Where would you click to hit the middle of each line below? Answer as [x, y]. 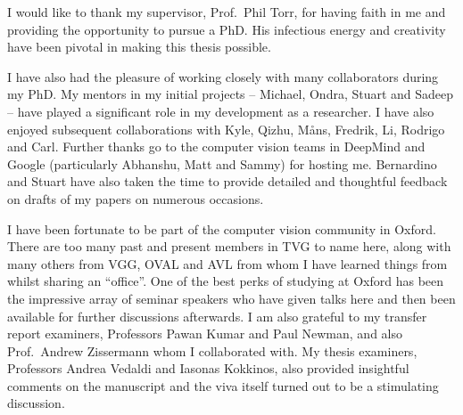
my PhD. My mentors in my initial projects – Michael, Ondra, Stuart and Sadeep [231, 94]
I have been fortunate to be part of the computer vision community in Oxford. [222, 228]
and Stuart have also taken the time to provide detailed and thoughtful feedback [227, 181]
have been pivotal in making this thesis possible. [139, 47]
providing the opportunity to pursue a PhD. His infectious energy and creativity [227, 29]
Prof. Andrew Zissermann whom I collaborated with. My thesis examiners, [212, 350]
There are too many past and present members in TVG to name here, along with [229, 246]
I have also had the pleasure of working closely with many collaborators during [223, 76]
